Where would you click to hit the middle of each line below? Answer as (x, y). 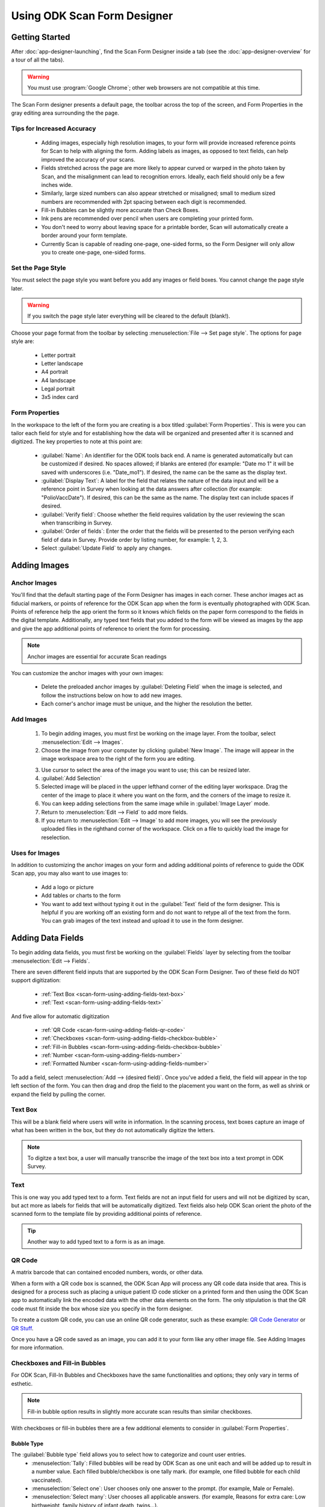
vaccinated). (47, 1480)
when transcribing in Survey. (77, 523)
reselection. (56, 837)
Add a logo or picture (67, 887)
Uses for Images (36, 853)
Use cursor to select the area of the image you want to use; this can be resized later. (146, 770)
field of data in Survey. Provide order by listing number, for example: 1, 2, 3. (135, 540)
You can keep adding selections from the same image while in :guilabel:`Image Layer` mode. (156, 804)
